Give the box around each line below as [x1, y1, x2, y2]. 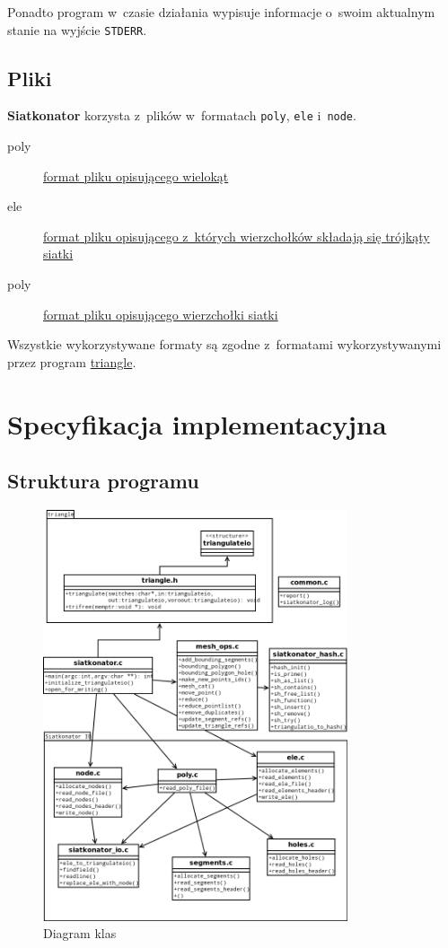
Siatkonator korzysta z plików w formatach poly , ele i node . [7, 106, 356, 125]
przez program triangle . [7, 352, 136, 371]
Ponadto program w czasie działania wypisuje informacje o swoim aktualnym [7, 3, 435, 21]
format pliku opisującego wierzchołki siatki [43, 304, 278, 323]
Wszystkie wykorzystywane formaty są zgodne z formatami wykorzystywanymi [7, 335, 442, 354]
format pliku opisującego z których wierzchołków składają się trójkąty [43, 226, 430, 245]
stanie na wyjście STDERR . [7, 20, 147, 39]
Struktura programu [7, 467, 199, 495]
